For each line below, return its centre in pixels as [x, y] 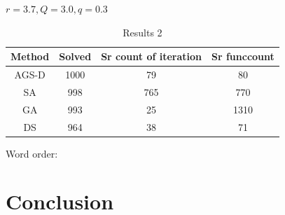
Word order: [32, 153]
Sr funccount [243, 56]
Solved [75, 56]
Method [30, 56]
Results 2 [142, 32]
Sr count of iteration [151, 56]
